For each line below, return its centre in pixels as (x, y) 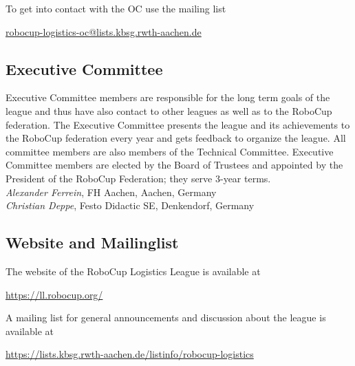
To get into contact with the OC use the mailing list (116, 8)
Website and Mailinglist (92, 243)
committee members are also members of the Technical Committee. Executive (170, 151)
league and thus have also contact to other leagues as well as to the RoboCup (169, 110)
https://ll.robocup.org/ (54, 294)
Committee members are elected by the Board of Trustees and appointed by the (174, 165)
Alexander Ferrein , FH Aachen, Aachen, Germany (111, 192)
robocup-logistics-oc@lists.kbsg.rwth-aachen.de (104, 31)
